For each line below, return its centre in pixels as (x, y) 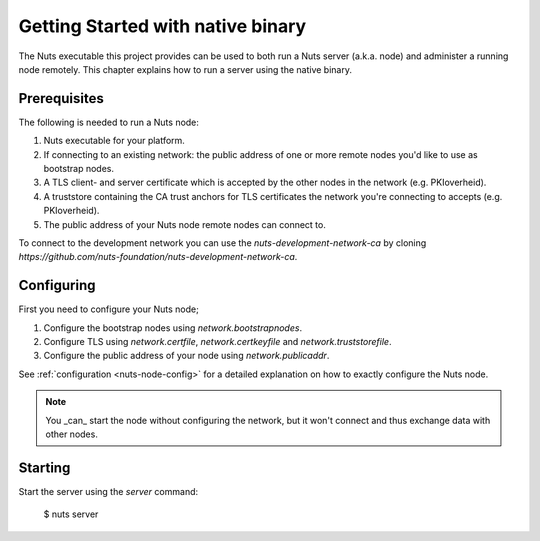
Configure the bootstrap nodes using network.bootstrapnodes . (173, 327)
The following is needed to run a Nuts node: (109, 122)
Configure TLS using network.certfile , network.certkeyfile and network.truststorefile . (217, 342)
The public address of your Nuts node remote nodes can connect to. (185, 224)
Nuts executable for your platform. (114, 141)
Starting (44, 467)
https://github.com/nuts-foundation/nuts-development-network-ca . (158, 257)
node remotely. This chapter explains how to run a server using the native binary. (185, 69)
